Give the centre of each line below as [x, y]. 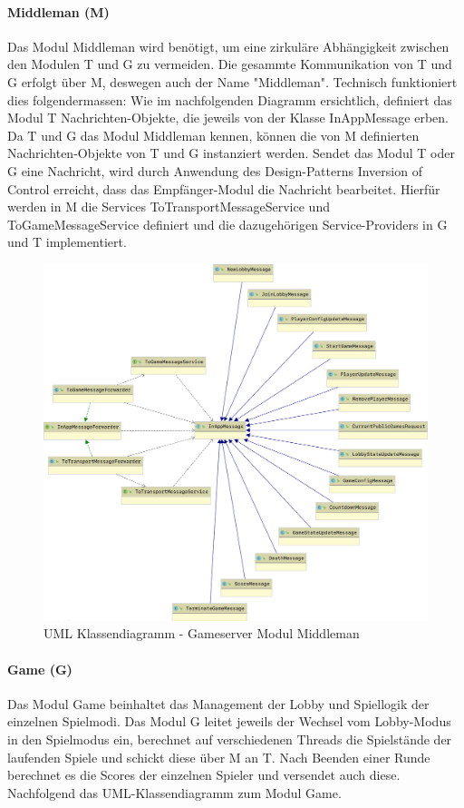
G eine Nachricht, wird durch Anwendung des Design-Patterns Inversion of [215, 170]
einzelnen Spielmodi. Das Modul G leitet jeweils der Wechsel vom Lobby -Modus [229, 721]
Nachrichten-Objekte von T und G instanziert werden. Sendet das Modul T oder [231, 153]
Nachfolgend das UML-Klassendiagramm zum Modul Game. [174, 792]
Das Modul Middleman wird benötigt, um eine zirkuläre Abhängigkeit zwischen [228, 46]
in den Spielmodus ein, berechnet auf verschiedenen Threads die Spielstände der [230, 739]
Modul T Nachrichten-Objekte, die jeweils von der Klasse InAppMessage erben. [228, 118]
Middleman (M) [58, 11]
